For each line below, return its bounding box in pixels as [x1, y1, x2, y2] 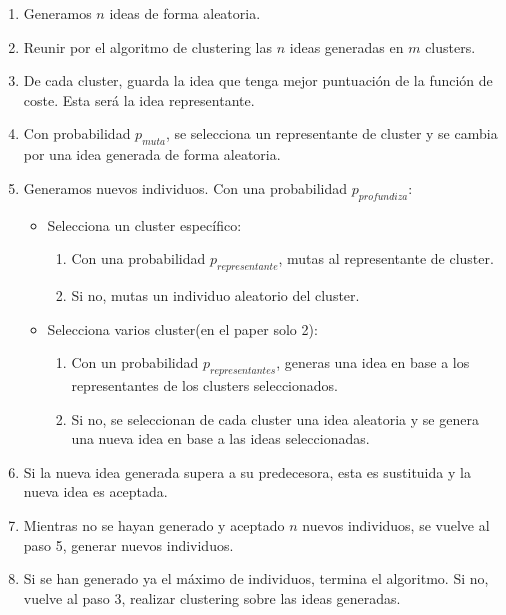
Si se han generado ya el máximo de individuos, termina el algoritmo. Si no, [23, 568, 489, 589]
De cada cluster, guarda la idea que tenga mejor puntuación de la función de [23, 70, 493, 91]
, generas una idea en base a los [276, 352, 470, 373]
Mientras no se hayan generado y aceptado [23, 514, 285, 535]
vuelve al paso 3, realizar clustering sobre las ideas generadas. [23, 587, 401, 608]
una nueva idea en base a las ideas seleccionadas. [71, 428, 370, 449]
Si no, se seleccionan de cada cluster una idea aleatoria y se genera [71, 408, 479, 429]
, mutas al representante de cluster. [278, 248, 494, 269]
